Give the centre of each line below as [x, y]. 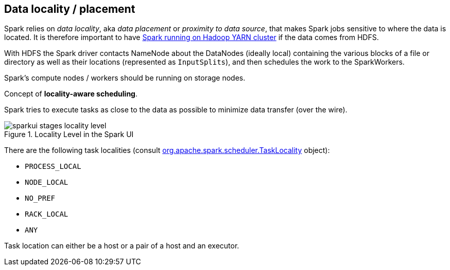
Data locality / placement [70, 9]
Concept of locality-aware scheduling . [71, 94]
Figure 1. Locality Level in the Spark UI [69, 134]
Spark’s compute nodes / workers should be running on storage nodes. [125, 78]
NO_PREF [40, 198]
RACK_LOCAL [47, 214]
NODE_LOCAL [47, 182]
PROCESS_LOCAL [53, 167]
